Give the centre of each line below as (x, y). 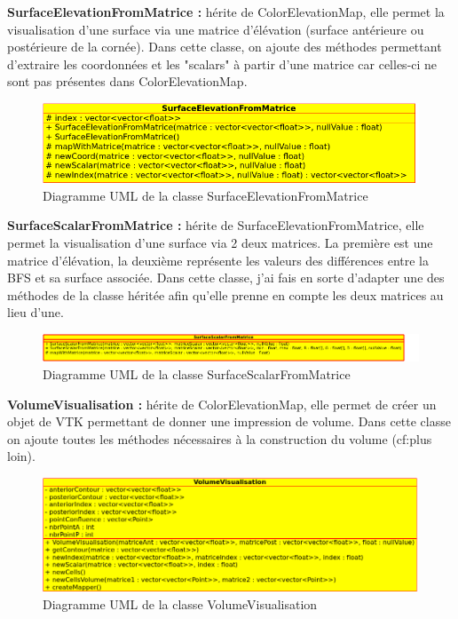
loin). (21, 456)
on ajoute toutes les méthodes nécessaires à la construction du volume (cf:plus (220, 438)
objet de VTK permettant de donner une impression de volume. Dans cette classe (229, 421)
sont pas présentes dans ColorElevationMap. (127, 81)
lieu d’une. (36, 312)
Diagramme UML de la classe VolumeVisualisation (180, 603)
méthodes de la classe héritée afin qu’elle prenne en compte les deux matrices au (225, 294)
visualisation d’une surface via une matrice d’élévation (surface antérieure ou (216, 29)
